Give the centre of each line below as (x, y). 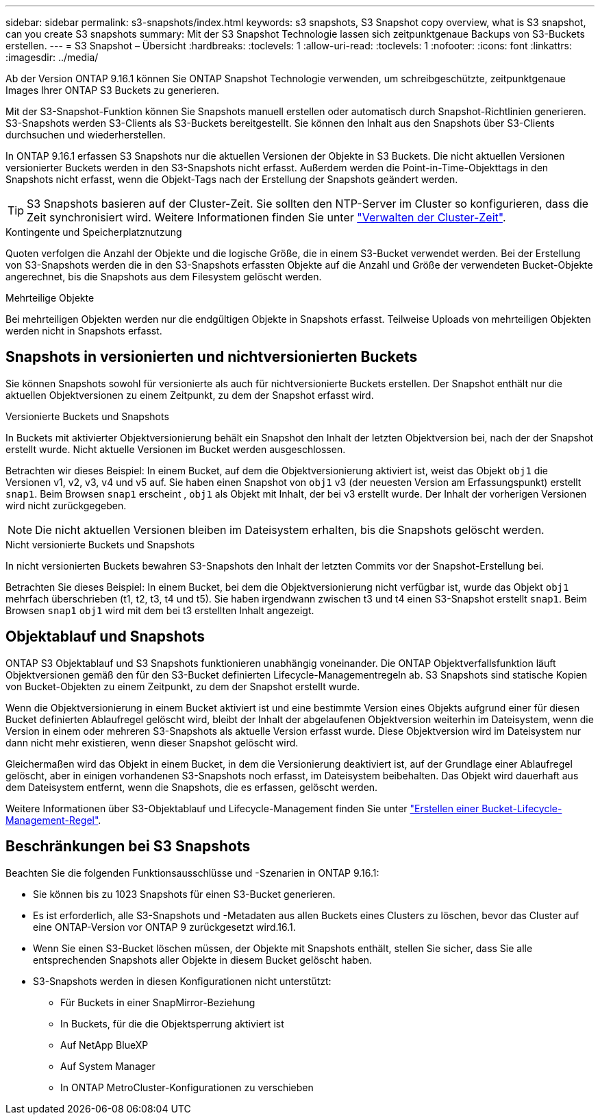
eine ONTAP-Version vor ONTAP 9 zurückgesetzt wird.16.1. (164, 927)
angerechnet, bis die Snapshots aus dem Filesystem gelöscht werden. (164, 277)
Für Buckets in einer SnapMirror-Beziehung (158, 1002)
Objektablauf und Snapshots (105, 637)
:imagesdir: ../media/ (52, 57)
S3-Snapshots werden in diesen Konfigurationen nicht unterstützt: (182, 981)
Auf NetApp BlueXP (104, 1045)
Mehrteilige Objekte (50, 298)
